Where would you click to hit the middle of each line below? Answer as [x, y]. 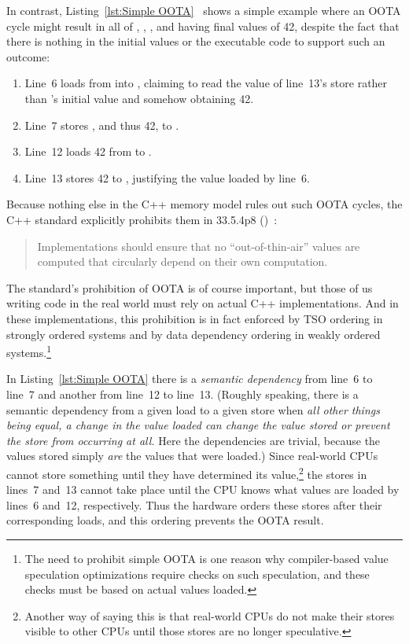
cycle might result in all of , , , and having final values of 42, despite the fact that [203, 26]
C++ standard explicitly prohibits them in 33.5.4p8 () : [142, 219]
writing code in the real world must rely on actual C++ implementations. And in [203, 303]
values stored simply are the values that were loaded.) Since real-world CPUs [192, 456]
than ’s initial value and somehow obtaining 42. [139, 98]
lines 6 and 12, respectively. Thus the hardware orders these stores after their [194, 504]
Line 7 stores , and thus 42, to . [102, 125]
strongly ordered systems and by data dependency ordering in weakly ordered [193, 334]
